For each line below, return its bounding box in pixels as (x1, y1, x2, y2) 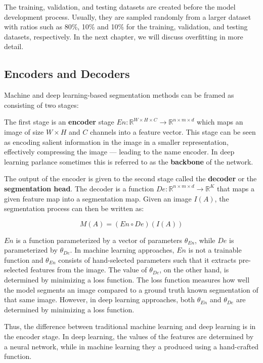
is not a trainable (188, 245, 242, 255)
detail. (4, 41, 24, 52)
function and (4, 254, 43, 265)
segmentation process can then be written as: (4, 203, 144, 214)
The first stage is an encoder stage (4, 116, 114, 127)
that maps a (217, 183, 255, 193)
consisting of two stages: (4, 99, 79, 110)
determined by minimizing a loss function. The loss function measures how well (4, 274, 250, 285)
